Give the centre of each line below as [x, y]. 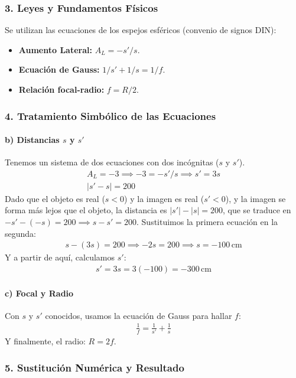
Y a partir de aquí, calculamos [60, 257]
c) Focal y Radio [39, 293]
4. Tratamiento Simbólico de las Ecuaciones [110, 115]
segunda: [20, 233]
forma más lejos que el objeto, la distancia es [86, 210]
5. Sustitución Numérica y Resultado [95, 367]
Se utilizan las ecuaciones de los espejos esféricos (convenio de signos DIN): [141, 30]
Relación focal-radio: [61, 89]
